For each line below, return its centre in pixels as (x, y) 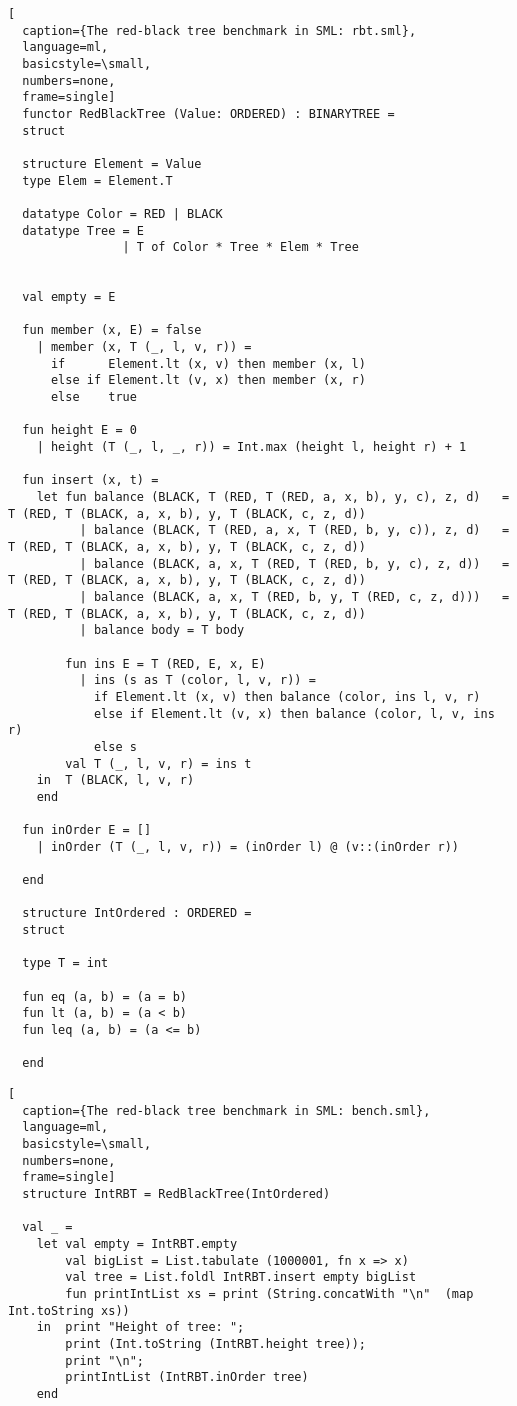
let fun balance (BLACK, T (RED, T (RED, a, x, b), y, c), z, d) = (273, 497)
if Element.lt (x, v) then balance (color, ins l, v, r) (287, 696)
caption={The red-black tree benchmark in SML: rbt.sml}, (219, 30)
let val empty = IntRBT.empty (137, 1243)
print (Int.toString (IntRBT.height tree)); (215, 1343)
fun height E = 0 (79, 430)
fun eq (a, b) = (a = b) (104, 996)
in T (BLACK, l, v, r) (115, 780)
